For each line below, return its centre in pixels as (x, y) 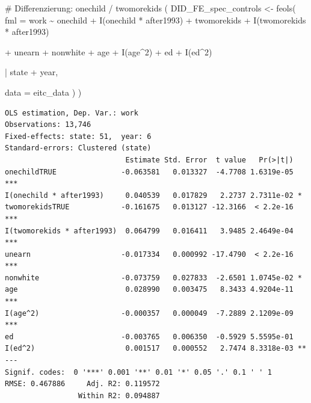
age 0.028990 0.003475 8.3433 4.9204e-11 (149, 290)
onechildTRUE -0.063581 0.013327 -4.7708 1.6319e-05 (149, 172)
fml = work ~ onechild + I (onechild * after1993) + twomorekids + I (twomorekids (155, 20)
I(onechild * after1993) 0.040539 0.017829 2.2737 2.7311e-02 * (153, 195)
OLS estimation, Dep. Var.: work (72, 113)
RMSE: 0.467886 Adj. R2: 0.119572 (82, 384)
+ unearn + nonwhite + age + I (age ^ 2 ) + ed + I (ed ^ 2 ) (109, 51)
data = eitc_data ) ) (43, 92)
